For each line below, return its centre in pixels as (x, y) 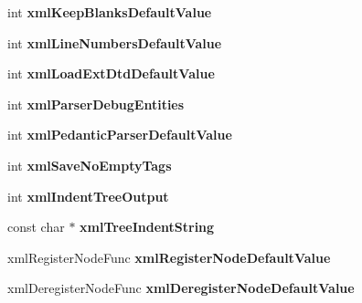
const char (36, 227)
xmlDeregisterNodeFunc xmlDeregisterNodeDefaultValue (181, 288)
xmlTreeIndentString (147, 227)
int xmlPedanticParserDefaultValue (120, 135)
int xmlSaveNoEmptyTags (90, 165)
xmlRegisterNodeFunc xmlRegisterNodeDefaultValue (169, 257)
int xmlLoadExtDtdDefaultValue (111, 73)
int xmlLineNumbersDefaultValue (115, 42)
